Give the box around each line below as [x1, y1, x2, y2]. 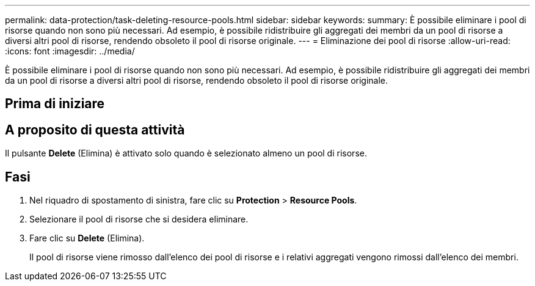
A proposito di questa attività [5, 122, 185, 137]
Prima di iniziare [5, 96, 105, 112]
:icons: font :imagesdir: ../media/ [5, 46, 135, 56]
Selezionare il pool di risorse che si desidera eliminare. [29, 214, 249, 225]
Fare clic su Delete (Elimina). [29, 233, 145, 244]
